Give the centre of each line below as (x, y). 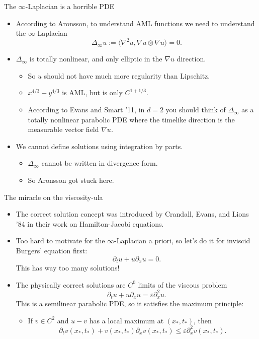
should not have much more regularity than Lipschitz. (127, 75)
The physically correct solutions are (71, 284)
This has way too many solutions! (68, 268)
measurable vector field (63, 129)
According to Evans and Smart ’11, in (86, 110)
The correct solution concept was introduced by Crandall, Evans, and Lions (132, 214)
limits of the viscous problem (183, 284)
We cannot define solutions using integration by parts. (99, 146)
